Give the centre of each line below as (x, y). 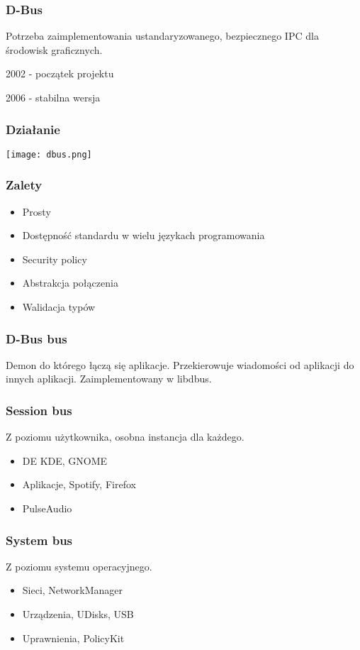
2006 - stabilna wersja (53, 97)
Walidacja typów (59, 307)
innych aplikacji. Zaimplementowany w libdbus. (109, 379)
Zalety (24, 185)
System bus (39, 540)
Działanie (33, 129)
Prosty (36, 211)
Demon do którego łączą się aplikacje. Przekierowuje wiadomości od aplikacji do (180, 364)
